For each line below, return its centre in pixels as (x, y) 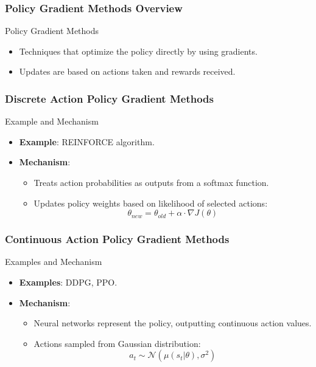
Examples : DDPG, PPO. (68, 282)
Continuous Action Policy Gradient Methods (117, 239)
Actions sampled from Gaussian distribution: (117, 343)
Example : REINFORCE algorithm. (87, 141)
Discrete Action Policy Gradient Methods (110, 98)
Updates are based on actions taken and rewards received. (127, 71)
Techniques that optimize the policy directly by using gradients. (138, 51)
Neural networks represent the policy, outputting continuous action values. (173, 323)
